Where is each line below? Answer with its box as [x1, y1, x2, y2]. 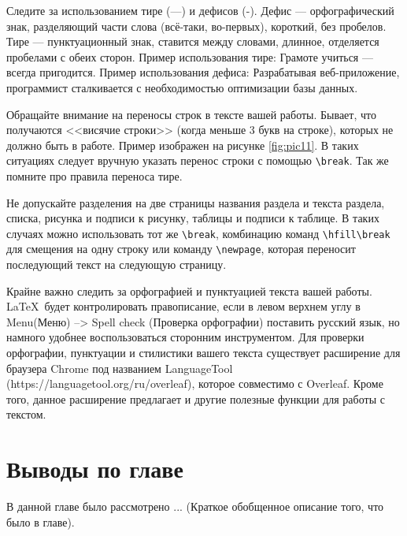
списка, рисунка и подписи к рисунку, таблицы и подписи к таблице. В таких [6, 210, 379, 226]
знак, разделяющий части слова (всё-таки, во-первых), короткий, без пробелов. [6, 17, 387, 34]
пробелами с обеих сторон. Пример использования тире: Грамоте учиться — [6, 48, 373, 65]
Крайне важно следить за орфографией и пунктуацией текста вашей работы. [6, 282, 372, 299]
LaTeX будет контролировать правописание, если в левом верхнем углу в [6, 298, 361, 315]
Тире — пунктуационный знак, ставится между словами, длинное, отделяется [6, 33, 379, 50]
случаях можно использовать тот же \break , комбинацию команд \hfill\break [6, 225, 390, 241]
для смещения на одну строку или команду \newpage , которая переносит [6, 240, 356, 257]
